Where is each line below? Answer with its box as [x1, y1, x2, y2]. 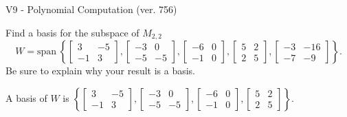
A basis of [5, 90, 47, 105]
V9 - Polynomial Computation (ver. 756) [5, 2, 177, 16]
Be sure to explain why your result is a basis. [5, 63, 196, 78]
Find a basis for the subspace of [5, 25, 139, 39]
